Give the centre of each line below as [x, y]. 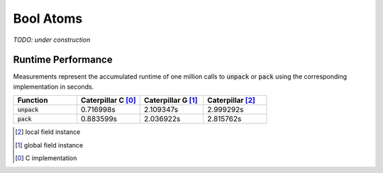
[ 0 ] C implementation [46, 158]
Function [33, 101]
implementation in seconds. [54, 86]
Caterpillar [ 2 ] [231, 101]
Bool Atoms [48, 18]
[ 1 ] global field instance [49, 145]
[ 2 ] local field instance [48, 132]
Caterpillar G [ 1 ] [171, 101]
